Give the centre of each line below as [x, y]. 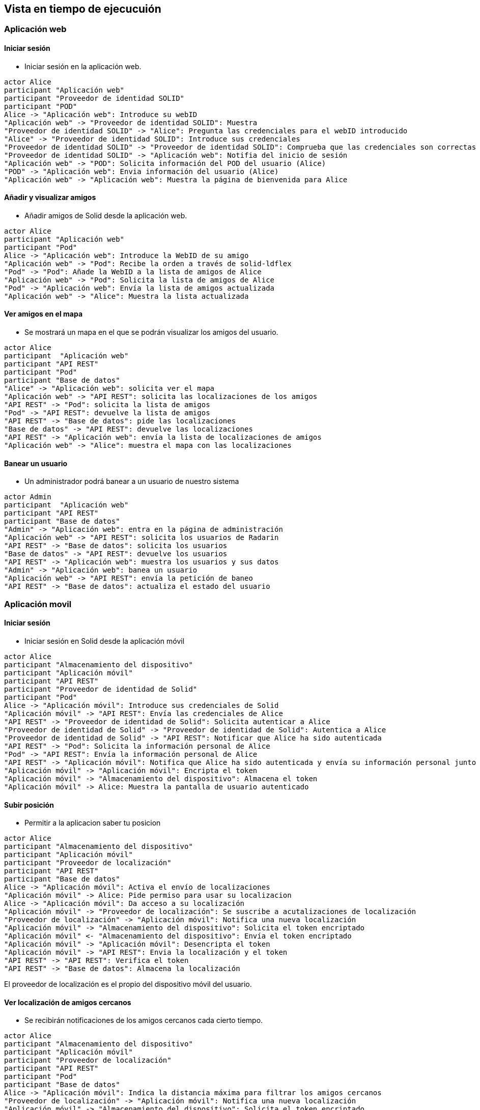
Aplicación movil [38, 604]
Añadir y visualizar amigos [50, 197]
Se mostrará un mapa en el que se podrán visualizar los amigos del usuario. [151, 332]
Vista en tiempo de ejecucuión [83, 9]
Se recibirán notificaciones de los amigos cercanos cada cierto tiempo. [144, 1020]
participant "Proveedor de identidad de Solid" [101, 689]
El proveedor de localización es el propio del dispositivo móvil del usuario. [128, 984]
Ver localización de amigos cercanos [68, 1002]
